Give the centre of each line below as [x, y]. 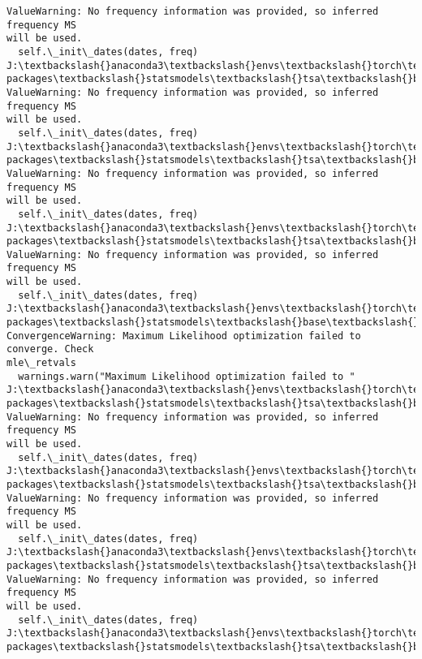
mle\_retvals [41, 363]
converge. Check [50, 349]
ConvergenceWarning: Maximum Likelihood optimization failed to [184, 336]
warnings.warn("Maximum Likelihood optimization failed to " [187, 376]
